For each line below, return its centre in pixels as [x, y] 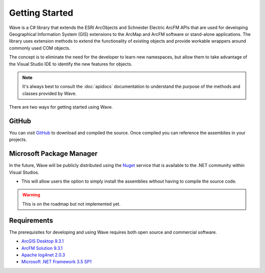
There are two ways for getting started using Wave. [61, 107]
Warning [31, 195]
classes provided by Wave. [50, 93]
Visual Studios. [24, 172]
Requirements [31, 220]
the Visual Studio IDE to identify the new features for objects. [71, 64]
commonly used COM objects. [40, 48]
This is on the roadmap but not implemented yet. [71, 204]
